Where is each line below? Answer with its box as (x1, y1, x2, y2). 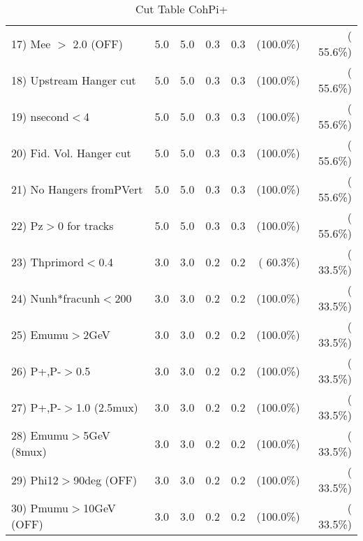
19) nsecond (11, 108, 69, 124)
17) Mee (11, 35, 51, 52)
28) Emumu (11, 427, 69, 443)
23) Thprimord (11, 253, 84, 270)
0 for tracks (57, 217, 114, 233)
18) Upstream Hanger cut (11, 71, 136, 88)
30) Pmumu (11, 500, 69, 516)
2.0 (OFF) (73, 35, 123, 52)
